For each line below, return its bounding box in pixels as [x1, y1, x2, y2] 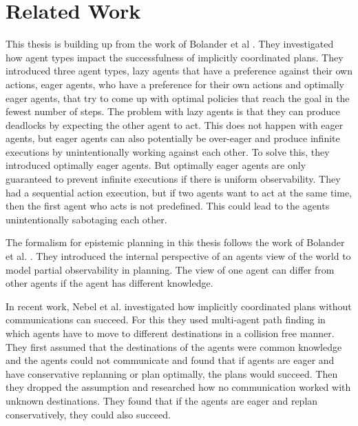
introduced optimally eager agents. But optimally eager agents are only [6, 158, 306, 172]
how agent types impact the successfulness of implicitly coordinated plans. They [6, 50, 344, 64]
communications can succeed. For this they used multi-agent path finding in [6, 312, 326, 327]
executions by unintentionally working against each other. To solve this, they [6, 144, 330, 159]
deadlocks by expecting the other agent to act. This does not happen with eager [6, 117, 344, 132]
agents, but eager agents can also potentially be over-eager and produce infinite [6, 131, 340, 145]
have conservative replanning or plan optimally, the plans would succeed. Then [6, 366, 338, 381]
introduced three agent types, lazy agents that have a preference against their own [6, 63, 353, 78]
